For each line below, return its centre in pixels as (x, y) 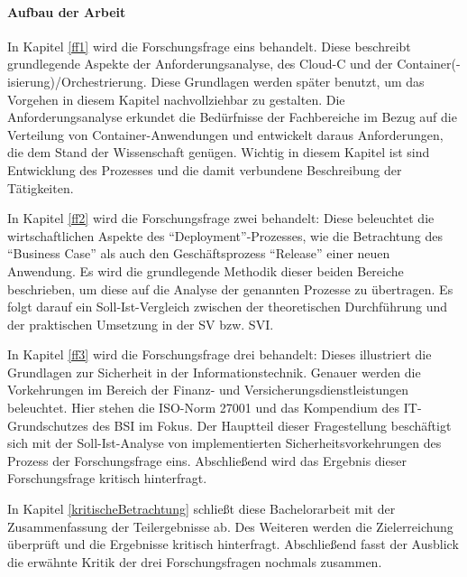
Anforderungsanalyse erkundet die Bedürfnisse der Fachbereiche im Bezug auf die (232, 117)
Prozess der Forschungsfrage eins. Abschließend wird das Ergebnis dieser (207, 460)
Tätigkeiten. (41, 187)
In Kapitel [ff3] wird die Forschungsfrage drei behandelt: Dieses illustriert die (220, 354)
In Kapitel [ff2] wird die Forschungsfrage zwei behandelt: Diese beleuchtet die (221, 218)
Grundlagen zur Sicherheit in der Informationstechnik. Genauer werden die (214, 372)
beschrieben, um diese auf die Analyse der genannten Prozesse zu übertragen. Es (230, 288)
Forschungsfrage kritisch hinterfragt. (107, 478)
